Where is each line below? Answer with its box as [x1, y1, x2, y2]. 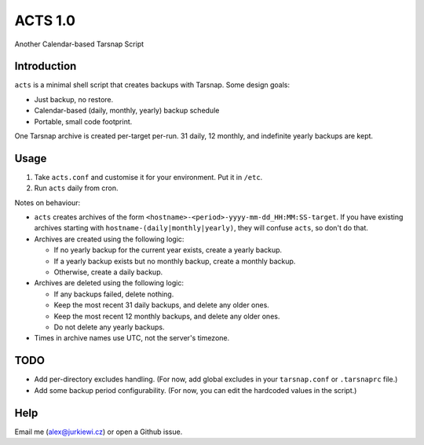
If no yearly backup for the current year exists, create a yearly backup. [53, 245, 283, 255]
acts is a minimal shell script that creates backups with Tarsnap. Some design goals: [14, 80, 291, 90]
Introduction [14, 60, 77, 73]
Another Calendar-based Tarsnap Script [14, 39, 144, 49]
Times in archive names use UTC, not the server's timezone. [34, 333, 230, 343]
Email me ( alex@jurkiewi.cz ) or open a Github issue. [14, 427, 183, 436]
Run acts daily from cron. [34, 183, 119, 193]
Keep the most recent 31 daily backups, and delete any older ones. [53, 300, 270, 310]
